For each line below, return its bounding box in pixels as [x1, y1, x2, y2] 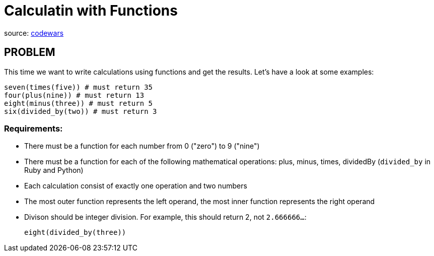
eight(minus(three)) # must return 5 [4, 99, 153, 107]
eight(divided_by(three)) [24, 228, 126, 237]
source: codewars [4, 28, 64, 37]
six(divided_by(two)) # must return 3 [4, 107, 157, 115]
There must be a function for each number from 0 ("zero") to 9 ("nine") [24, 142, 260, 151]
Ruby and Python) [24, 166, 84, 175]
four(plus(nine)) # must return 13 [4, 91, 144, 99]
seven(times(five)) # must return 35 [4, 83, 153, 91]
